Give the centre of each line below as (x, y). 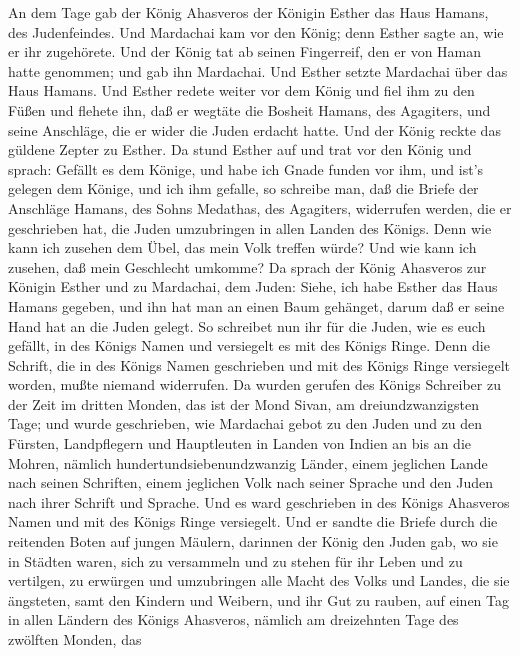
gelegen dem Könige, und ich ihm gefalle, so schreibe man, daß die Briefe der (243, 188)
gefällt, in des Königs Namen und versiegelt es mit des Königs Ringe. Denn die (249, 345)
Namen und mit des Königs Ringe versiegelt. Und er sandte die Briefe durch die (253, 521)
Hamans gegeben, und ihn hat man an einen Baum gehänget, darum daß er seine (256, 305)
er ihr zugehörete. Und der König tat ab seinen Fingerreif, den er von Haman (245, 51)
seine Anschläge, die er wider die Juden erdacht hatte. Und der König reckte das (254, 129)
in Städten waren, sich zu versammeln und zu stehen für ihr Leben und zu (235, 560)
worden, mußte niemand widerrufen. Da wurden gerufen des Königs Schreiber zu (254, 384)
